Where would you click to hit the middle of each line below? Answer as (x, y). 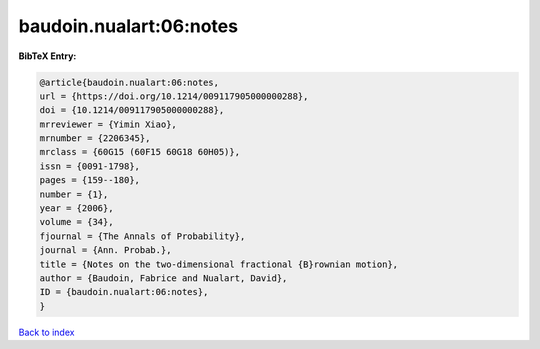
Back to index (46, 332)
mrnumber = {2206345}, (95, 138)
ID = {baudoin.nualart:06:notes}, (124, 292)
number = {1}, (74, 194)
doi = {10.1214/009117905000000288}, (132, 110)
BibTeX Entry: (47, 56)
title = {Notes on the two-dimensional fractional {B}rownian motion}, (219, 264)
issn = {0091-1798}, (89, 166)
